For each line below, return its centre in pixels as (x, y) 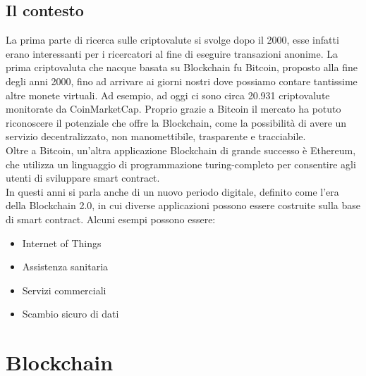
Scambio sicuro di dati (71, 314)
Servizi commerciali (64, 290)
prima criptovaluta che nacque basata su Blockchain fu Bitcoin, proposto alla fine (182, 67)
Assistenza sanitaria (65, 267)
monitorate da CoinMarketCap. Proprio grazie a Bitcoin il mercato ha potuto (173, 109)
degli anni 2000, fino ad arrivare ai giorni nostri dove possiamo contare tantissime (182, 81)
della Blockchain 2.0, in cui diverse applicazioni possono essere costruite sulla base (183, 205)
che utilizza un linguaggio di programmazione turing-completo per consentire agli (181, 164)
